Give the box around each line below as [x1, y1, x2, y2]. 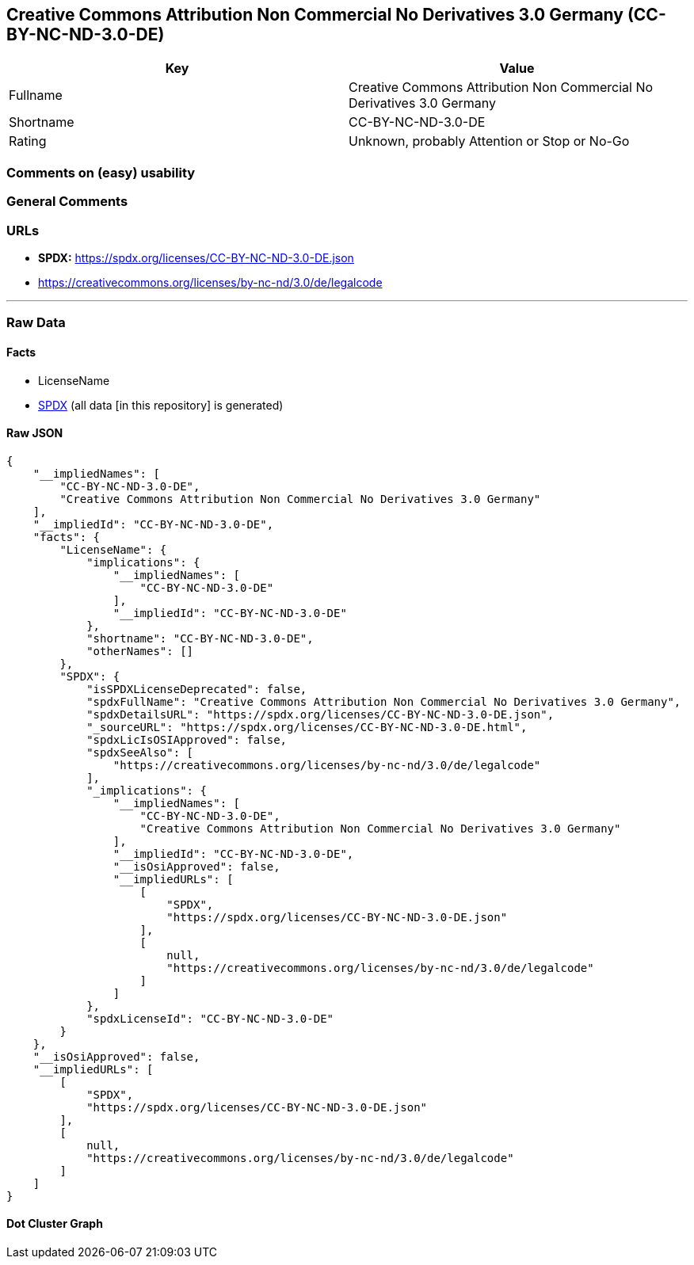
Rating [9, 133, 47, 150]
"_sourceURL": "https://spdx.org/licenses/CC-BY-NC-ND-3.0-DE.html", [86, 720, 528, 733]
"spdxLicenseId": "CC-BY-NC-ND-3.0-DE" [86, 1012, 334, 1025]
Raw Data [6, 314, 66, 331]
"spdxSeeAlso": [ [86, 745, 194, 759]
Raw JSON [6, 426, 63, 440]
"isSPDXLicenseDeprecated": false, [86, 682, 307, 695]
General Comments [6, 193, 128, 210]
